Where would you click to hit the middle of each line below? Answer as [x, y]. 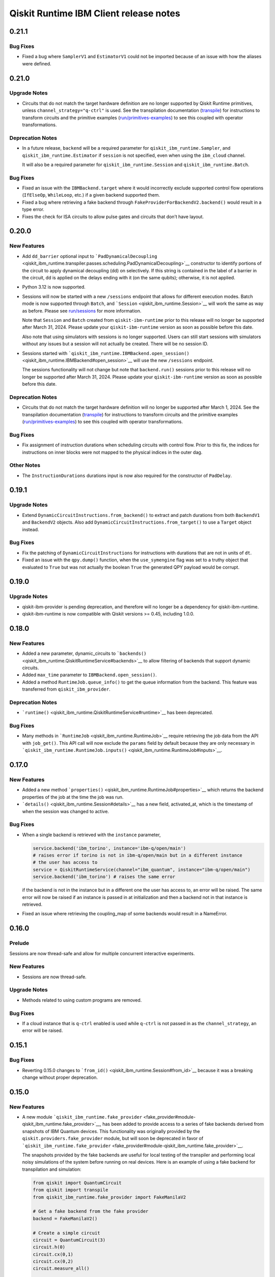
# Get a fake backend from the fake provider [91, 1211]
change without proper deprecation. [60, 1077]
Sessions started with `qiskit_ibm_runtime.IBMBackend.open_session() [106, 353]
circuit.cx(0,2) [53, 1261]
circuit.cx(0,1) [53, 1254]
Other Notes [25, 465]
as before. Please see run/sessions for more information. [82, 311]
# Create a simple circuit [66, 1233]
